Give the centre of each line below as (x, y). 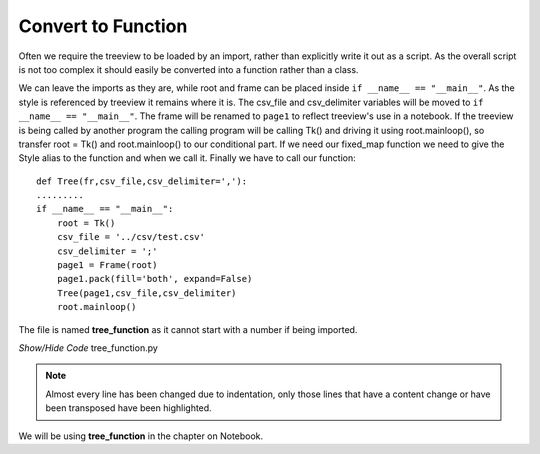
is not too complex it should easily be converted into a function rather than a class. (188, 69)
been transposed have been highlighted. (128, 408)
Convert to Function (103, 26)
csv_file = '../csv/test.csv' (130, 237)
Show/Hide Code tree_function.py (88, 347)
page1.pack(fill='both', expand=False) (154, 279)
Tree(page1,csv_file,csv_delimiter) (146, 293)
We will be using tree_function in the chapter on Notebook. (141, 436)
